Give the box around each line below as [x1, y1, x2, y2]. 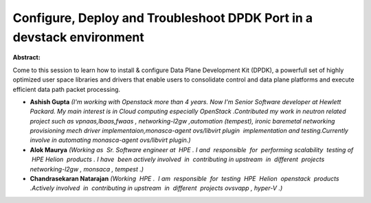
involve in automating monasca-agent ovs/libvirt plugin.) [30, 136, 191, 144]
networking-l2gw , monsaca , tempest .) [30, 165, 144, 173]
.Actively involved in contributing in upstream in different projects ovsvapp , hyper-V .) [30, 184, 283, 192]
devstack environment [12, 29, 144, 45]
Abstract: [12, 53, 41, 62]
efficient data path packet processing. [12, 85, 120, 93]
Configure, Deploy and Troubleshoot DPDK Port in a [12, 10, 313, 25]
